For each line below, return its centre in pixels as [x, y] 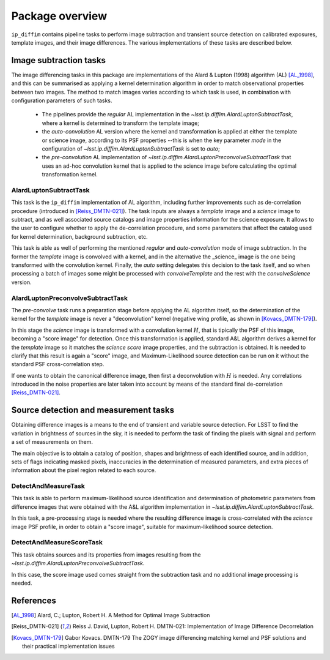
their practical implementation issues [69, 647]
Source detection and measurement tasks [93, 410]
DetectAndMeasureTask [48, 486]
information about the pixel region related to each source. [84, 470]
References [34, 600]
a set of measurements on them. [52, 442]
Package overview [59, 16]
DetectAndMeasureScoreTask [57, 542]
